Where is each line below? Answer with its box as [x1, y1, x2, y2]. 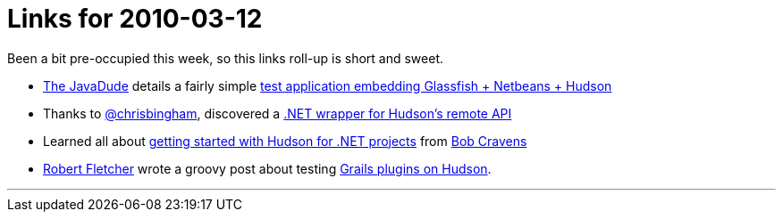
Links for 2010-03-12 [7, 4, 263, 34]
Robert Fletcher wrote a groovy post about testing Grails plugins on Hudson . [43, 160, 492, 176]
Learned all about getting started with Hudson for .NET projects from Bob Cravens [43, 133, 527, 149]
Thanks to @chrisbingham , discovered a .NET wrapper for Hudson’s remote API [43, 105, 512, 121]
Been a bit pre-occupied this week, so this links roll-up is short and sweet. [7, 50, 444, 66]
